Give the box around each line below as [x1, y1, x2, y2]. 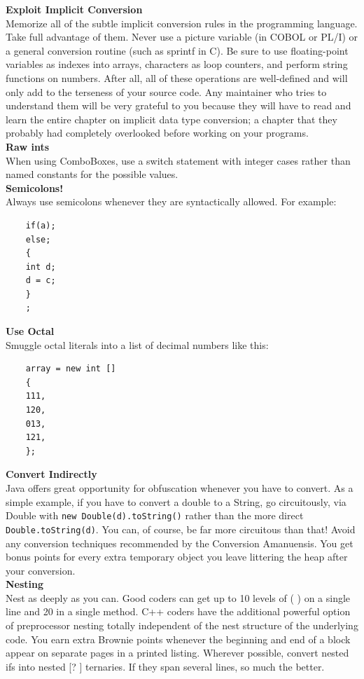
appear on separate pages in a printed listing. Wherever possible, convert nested [6, 645, 349, 660]
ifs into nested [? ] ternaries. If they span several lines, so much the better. [6, 659, 325, 673]
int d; [25, 261, 56, 272]
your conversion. [6, 563, 76, 577]
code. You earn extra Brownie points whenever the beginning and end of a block [6, 631, 351, 646]
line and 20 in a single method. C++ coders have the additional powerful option [6, 604, 351, 619]
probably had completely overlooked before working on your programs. [6, 125, 309, 140]
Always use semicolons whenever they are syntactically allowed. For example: [6, 194, 337, 209]
